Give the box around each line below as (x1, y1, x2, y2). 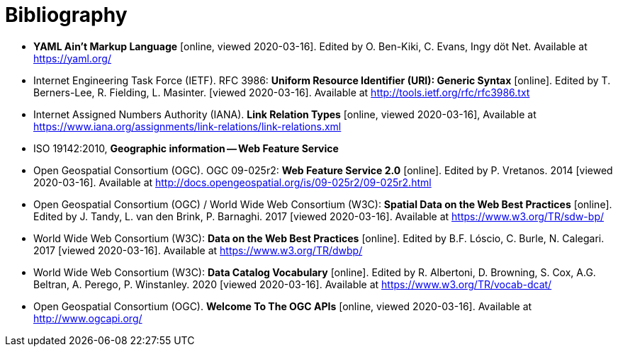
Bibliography (5, 3, 128, 27)
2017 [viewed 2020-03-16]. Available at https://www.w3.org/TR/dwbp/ (33, 244, 363, 256)
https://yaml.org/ (33, 52, 111, 64)
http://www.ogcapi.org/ (33, 312, 142, 324)
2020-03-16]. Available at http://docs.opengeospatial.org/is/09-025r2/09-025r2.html (33, 176, 432, 188)
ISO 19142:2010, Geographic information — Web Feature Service (33, 142, 339, 154)
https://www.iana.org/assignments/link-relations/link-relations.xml (33, 120, 342, 132)
